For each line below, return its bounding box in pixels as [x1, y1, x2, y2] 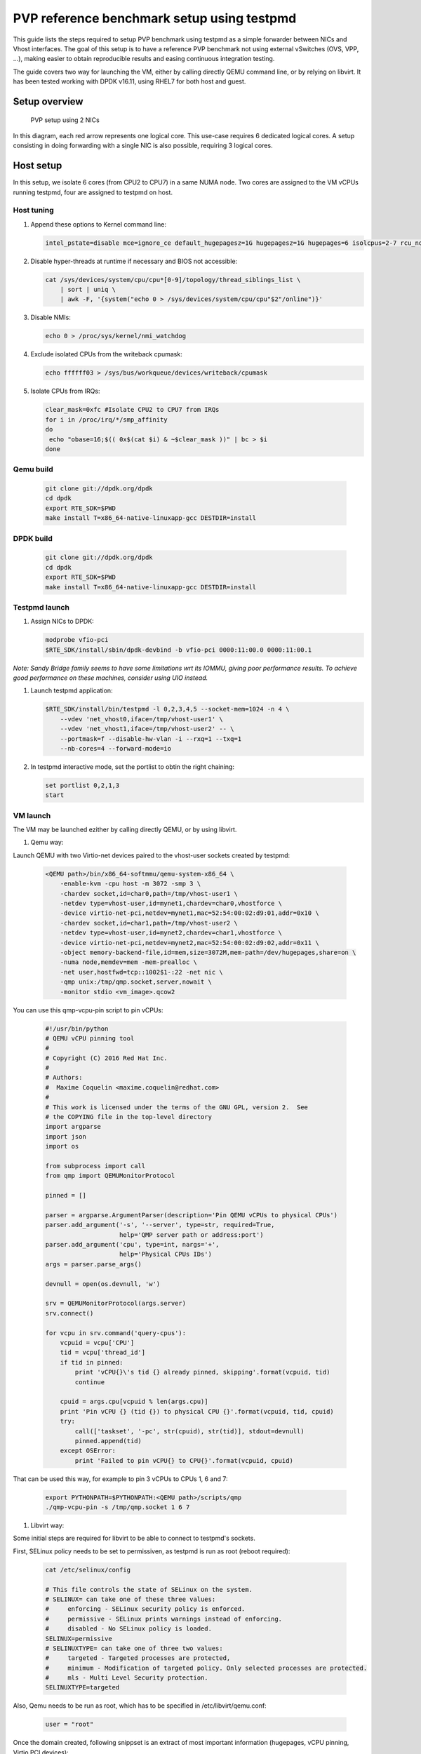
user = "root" [45, 1720, 94, 1729]
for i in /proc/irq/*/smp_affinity [45, 415, 168, 424]
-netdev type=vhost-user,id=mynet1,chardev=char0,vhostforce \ [60, 899, 283, 908]
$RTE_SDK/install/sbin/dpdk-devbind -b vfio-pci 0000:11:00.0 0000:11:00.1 [45, 645, 312, 654]
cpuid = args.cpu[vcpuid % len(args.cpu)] [60, 1398, 208, 1406]
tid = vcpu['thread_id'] [60, 1348, 146, 1357]
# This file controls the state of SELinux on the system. [45, 1586, 253, 1593]
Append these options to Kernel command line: [30, 220, 167, 228]
